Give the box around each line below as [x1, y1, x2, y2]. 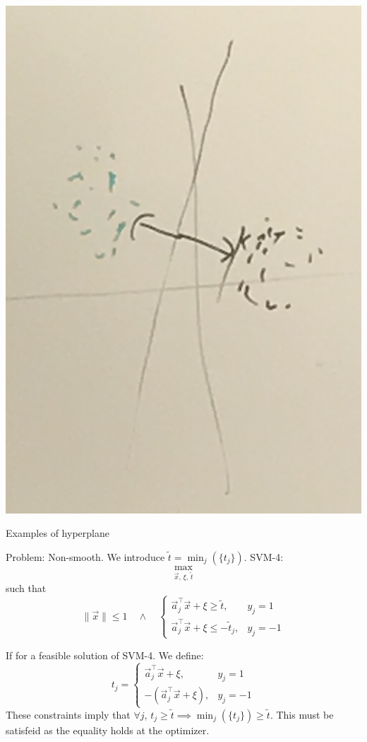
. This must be [270, 707, 334, 721]
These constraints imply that [6, 707, 131, 721]
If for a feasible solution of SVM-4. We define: [6, 647, 204, 662]
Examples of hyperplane [6, 526, 109, 540]
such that [6, 580, 47, 595]
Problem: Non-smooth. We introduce [6, 549, 165, 564]
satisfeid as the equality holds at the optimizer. [6, 722, 210, 737]
